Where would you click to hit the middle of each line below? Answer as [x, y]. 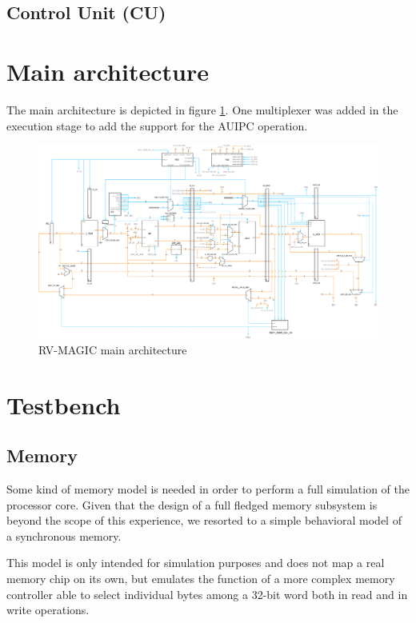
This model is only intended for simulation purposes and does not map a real [196, 563]
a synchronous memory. [64, 535]
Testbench [64, 404]
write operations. [48, 610]
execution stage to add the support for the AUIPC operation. [157, 125]
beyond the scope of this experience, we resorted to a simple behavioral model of [204, 520]
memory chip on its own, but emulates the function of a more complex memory [201, 579]
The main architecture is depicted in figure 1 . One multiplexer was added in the [202, 109]
